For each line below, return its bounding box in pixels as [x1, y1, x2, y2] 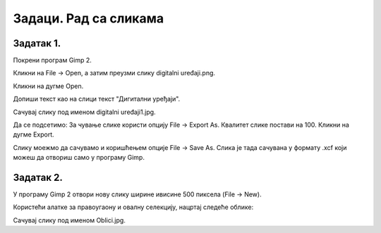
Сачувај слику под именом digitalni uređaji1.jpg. [13, 108, 156, 116]
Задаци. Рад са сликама [13, 11, 164, 26]
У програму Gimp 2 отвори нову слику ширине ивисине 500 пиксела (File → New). [13, 190, 262, 199]
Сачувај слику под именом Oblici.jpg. [13, 215, 126, 225]
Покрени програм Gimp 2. [13, 56, 92, 65]
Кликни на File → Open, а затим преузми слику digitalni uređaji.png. [13, 69, 215, 77]
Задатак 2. [13, 172, 63, 183]
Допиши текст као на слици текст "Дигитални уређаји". [13, 95, 181, 103]
